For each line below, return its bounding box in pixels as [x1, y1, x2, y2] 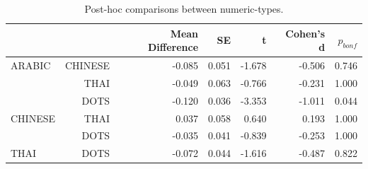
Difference [148, 40, 199, 54]
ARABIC [11, 58, 51, 73]
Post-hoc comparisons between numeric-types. [84, 1, 284, 16]
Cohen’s [285, 25, 326, 40]
